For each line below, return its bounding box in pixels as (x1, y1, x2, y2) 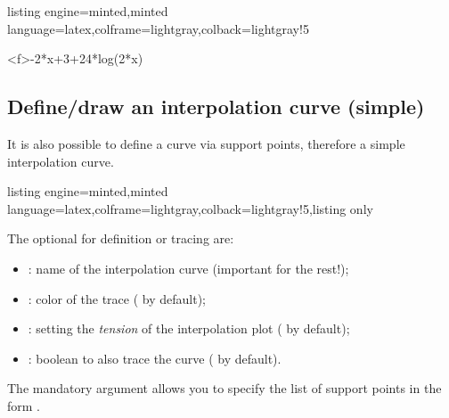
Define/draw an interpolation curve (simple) (7, 93, 425, 120)
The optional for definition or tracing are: (7, 229, 234, 248)
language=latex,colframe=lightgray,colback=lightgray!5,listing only (7, 199, 373, 217)
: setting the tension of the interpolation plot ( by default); (28, 319, 350, 338)
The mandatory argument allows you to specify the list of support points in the (7, 379, 442, 398)
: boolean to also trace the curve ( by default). (28, 348, 282, 367)
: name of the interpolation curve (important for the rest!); (28, 258, 349, 277)
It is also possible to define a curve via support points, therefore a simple (7, 134, 405, 152)
